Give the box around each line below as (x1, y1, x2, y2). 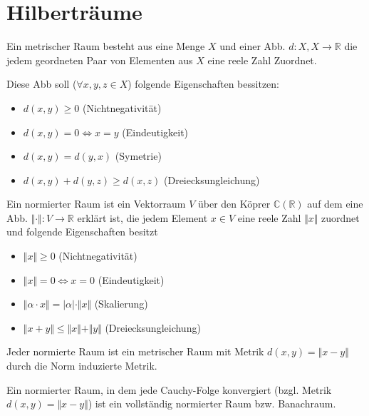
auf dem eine (307, 196, 363, 211)
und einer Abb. (219, 39, 286, 54)
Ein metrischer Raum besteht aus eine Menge (6, 39, 205, 54)
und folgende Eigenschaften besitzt (6, 224, 158, 239)
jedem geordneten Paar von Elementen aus (6, 52, 193, 67)
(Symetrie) (115, 148, 162, 163)
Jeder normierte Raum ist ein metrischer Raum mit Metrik (6, 344, 264, 359)
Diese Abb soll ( (6, 76, 77, 91)
